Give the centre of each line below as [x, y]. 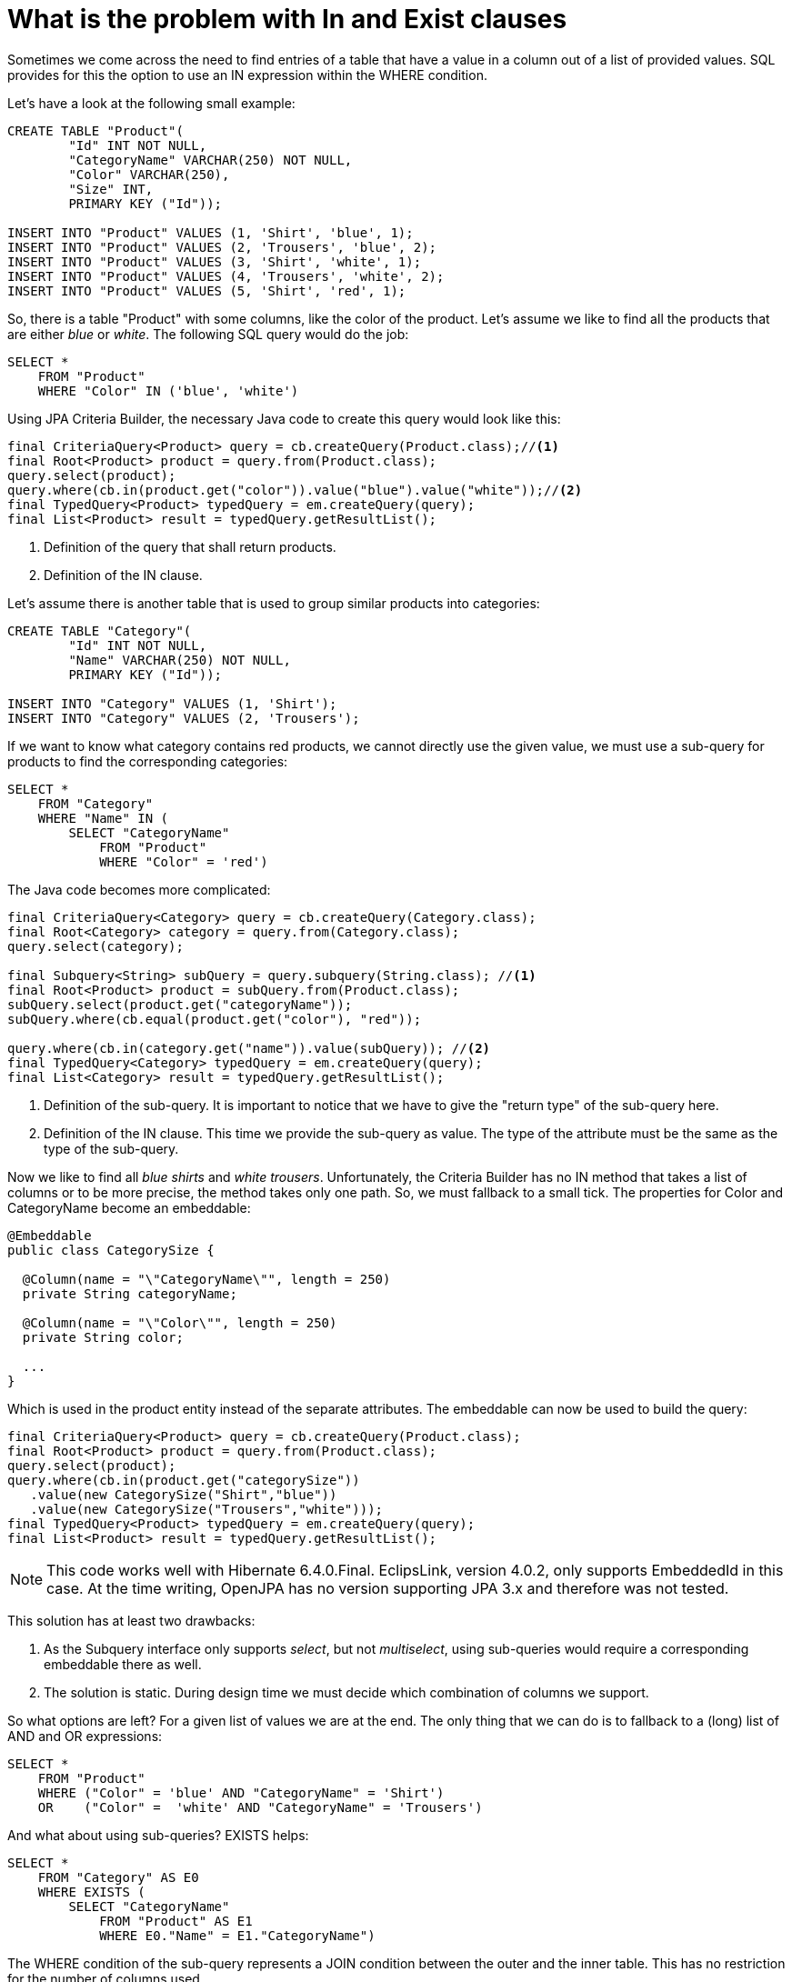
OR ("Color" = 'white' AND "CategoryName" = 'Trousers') [260, 1807]
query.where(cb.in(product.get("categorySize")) [184, 1480]
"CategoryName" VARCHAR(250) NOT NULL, [211, 160]
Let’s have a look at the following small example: [151, 103]
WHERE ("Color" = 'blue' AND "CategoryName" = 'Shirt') [241, 1792]
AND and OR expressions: [85, 1736]
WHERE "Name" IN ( [103, 818]
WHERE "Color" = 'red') [184, 861]
